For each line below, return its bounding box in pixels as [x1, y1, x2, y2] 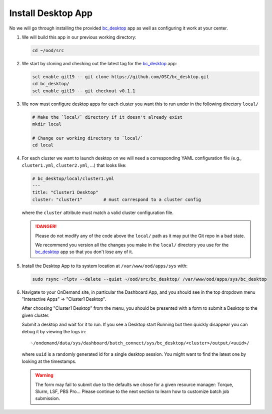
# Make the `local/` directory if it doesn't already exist [32, 114, 183, 120]
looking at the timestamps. [21, 358, 76, 364]
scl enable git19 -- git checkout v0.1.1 [32, 88, 135, 94]
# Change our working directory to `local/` [32, 135, 143, 141]
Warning [35, 372, 53, 378]
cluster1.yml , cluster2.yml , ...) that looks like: [21, 162, 127, 168]
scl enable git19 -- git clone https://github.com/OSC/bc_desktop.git [32, 74, 209, 80]
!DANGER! [35, 224, 57, 230]
